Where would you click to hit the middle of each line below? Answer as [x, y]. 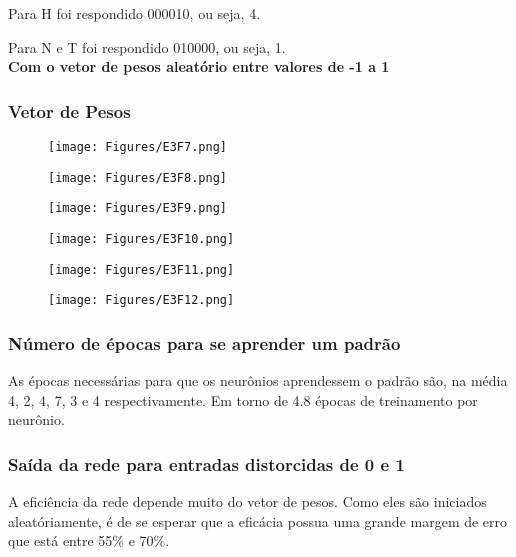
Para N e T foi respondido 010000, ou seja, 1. [147, 46]
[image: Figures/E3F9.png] [137, 208]
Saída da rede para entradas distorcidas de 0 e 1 [206, 463]
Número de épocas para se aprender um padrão [204, 342]
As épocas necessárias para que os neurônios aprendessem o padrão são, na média [258, 380]
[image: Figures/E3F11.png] [141, 269]
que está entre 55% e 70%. [89, 540]
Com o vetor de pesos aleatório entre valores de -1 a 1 [199, 66]
